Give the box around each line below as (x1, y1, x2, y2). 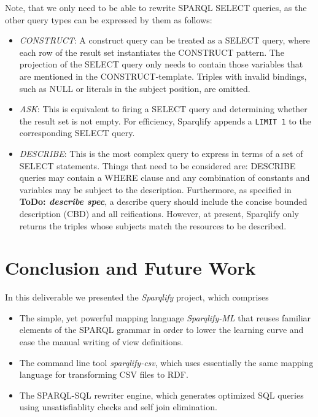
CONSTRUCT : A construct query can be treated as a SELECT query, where (19, 34, 310, 47)
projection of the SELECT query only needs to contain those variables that (19, 58, 303, 71)
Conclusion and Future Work (5, 255, 256, 280)
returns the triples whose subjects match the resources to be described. (19, 219, 287, 232)
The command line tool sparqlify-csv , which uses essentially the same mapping (19, 356, 314, 369)
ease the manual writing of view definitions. (19, 335, 184, 348)
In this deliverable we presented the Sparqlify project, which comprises (5, 291, 269, 304)
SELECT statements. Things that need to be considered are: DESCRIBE (19, 159, 296, 172)
